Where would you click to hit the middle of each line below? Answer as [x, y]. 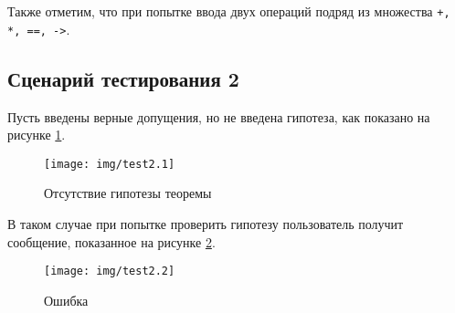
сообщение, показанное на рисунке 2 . [111, 241]
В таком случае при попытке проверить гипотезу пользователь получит [206, 223]
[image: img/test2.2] [110, 271]
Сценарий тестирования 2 [123, 78]
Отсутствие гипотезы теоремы [128, 193]
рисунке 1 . [37, 135]
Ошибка [66, 300]
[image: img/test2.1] [110, 164]
